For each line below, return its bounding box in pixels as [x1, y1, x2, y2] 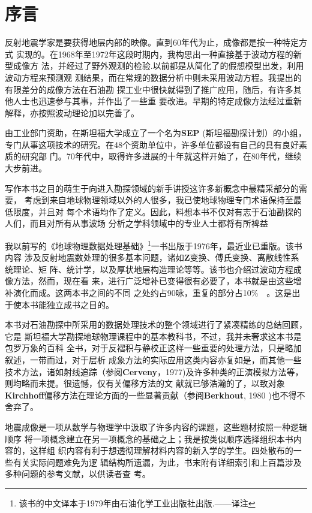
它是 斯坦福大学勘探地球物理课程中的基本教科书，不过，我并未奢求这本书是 [5, 330, 302, 342]
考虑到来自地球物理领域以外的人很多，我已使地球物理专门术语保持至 [24, 194, 293, 206]
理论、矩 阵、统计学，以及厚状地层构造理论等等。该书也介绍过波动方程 [13, 262, 293, 275]
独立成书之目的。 [46, 298, 114, 310]
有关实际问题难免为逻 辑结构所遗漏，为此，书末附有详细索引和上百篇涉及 [13, 455, 302, 468]
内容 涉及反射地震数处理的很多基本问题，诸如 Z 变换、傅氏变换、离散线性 [5, 251, 291, 264]
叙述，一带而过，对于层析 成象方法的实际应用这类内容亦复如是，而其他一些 [5, 354, 302, 366]
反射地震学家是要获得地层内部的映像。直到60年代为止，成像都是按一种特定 [5, 36, 299, 49]
